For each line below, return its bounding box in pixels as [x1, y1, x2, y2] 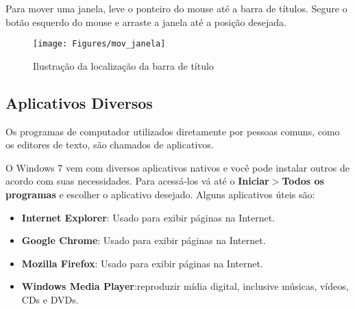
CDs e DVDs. [21, 292, 79, 306]
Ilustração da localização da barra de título [33, 58, 214, 72]
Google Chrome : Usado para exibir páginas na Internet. [21, 233, 266, 247]
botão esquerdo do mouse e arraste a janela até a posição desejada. [5, 14, 286, 29]
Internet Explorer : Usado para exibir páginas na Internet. [21, 210, 276, 224]
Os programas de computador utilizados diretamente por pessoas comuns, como [5, 124, 340, 138]
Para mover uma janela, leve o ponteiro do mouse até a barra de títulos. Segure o [5, 1, 347, 15]
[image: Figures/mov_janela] [33, 39, 166, 49]
